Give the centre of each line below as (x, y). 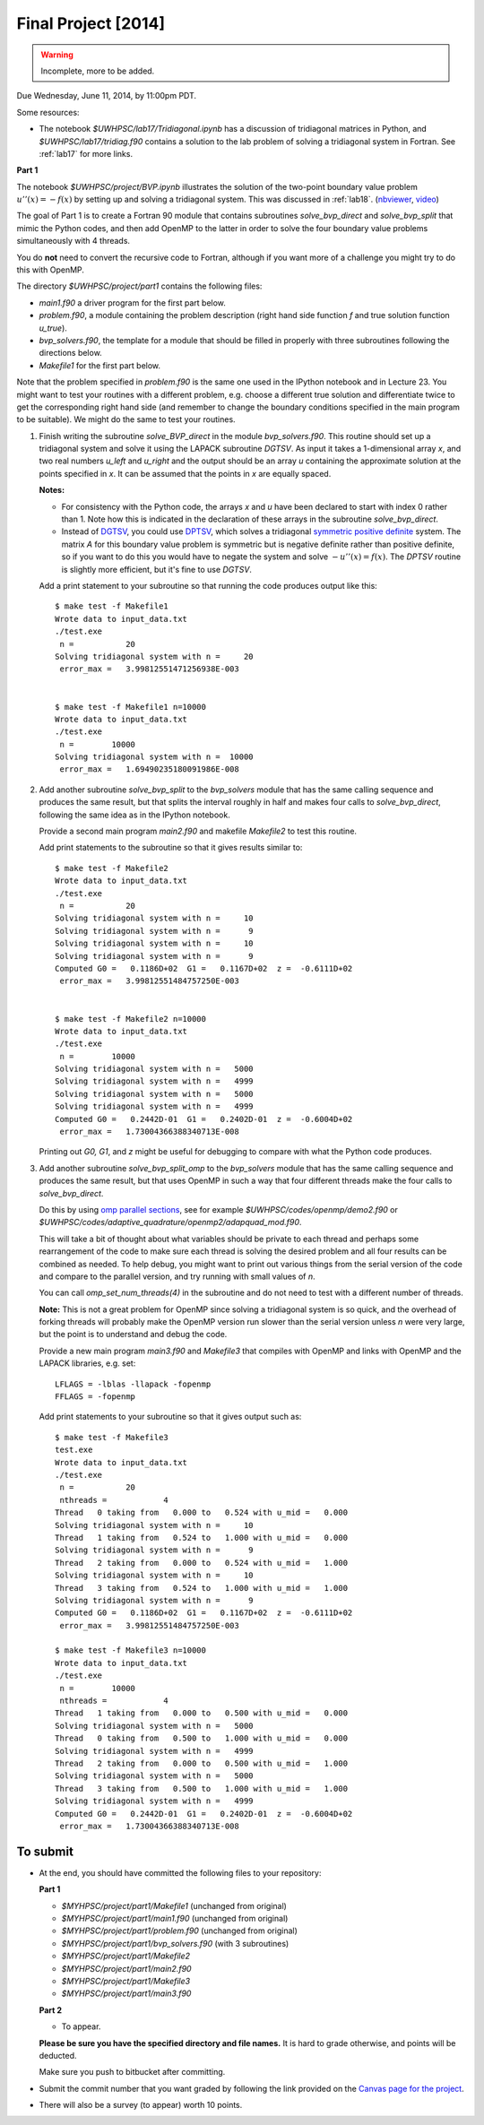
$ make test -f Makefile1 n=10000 (130, 707)
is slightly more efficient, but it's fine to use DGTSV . (157, 569)
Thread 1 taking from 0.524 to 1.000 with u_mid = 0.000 (202, 1538)
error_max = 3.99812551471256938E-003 (149, 669)
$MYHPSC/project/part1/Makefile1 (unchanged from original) (174, 1905)
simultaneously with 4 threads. (73, 241)
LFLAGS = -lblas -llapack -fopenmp (133, 1384)
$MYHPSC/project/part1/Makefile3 (126, 1981)
